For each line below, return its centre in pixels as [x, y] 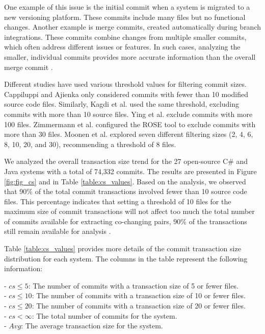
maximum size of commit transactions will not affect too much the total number [129, 211]
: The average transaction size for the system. [92, 326]
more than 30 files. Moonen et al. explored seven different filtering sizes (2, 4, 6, [129, 134]
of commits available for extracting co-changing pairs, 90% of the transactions [126, 221]
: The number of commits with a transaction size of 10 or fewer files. [139, 295]
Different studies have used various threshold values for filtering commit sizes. [125, 84]
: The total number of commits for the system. [104, 315]
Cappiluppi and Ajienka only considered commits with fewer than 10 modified [126, 94]
